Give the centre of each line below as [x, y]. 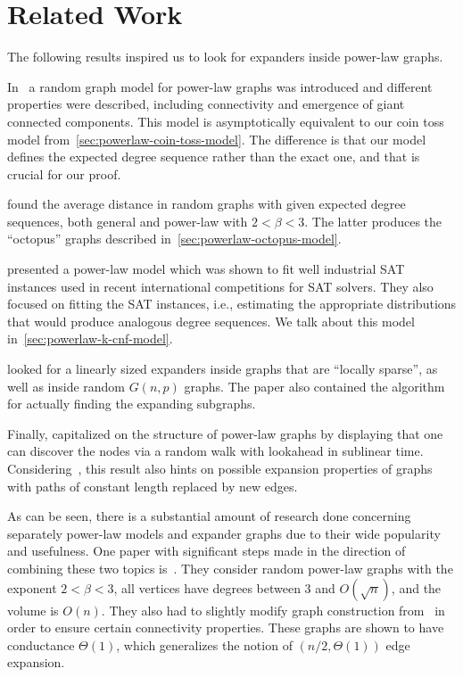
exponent [32, 587]
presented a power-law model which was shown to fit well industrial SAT [206, 269]
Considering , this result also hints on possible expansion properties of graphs [220, 468]
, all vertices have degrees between [207, 587]
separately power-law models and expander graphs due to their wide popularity [224, 533]
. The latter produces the [373, 221]
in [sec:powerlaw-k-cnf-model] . [90, 338]
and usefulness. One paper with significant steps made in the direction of [207, 551]
